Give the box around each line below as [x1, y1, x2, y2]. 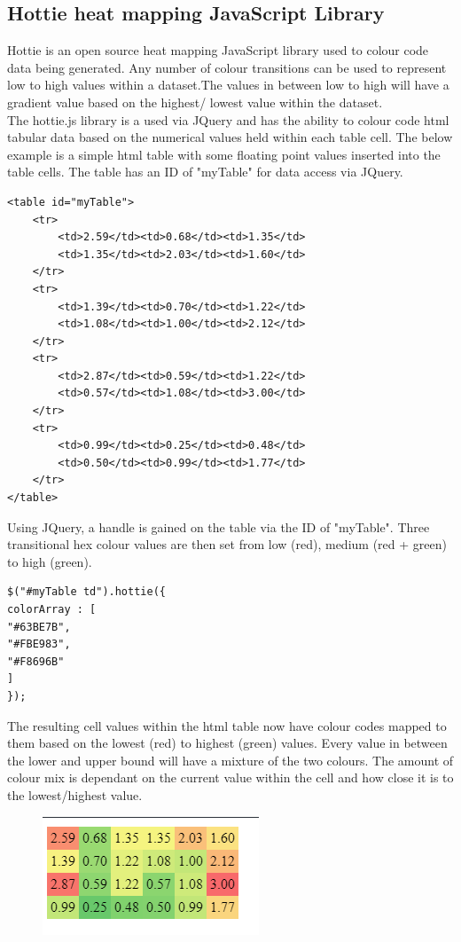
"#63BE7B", [7, 620, 71, 633]
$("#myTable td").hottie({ [7, 585, 166, 599]
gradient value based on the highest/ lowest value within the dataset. [7, 92, 383, 111]
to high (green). [7, 552, 92, 570]
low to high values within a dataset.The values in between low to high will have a [7, 75, 449, 94]
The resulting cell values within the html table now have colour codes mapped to [7, 716, 447, 734]
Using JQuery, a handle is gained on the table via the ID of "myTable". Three [7, 517, 430, 536]
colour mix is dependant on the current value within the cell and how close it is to [7, 768, 454, 787]
